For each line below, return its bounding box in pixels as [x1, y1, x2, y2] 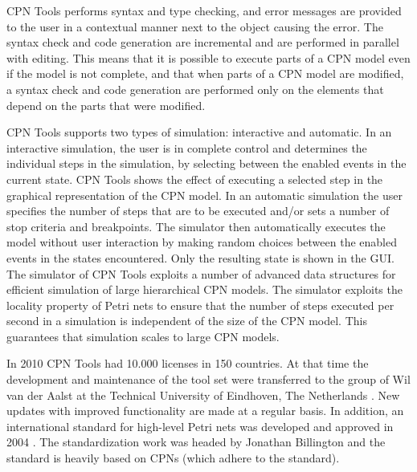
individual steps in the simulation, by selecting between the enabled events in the [6, 155, 407, 172]
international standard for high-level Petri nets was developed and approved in [6, 417, 394, 434]
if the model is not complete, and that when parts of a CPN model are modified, [6, 65, 404, 82]
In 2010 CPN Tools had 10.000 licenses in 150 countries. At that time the [6, 355, 369, 372]
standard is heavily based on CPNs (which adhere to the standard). [6, 450, 340, 466]
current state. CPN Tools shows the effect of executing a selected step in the [6, 170, 383, 187]
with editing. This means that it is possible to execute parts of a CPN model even [6, 49, 411, 66]
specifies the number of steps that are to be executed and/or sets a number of [6, 202, 390, 219]
